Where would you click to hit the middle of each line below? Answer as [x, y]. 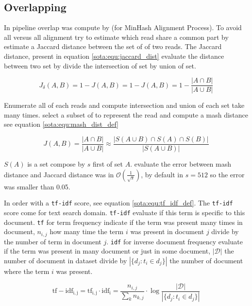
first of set [108, 164]
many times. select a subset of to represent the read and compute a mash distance [126, 114]
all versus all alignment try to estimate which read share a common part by [116, 37]
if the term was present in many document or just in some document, [107, 251]
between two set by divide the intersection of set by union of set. [100, 65]
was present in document [167, 231]
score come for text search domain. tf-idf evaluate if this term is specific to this [125, 212]
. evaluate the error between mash [181, 164]
